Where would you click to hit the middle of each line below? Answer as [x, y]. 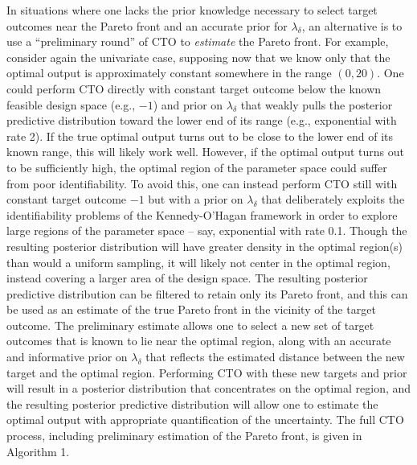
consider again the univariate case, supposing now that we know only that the [198, 57]
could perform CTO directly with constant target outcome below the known [194, 88]
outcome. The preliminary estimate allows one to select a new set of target [190, 325]
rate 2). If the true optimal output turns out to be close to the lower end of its [200, 136]
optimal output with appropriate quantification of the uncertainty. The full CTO [205, 420]
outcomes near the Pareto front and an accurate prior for [147, 25]
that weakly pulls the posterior [317, 104]
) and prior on [188, 104]
